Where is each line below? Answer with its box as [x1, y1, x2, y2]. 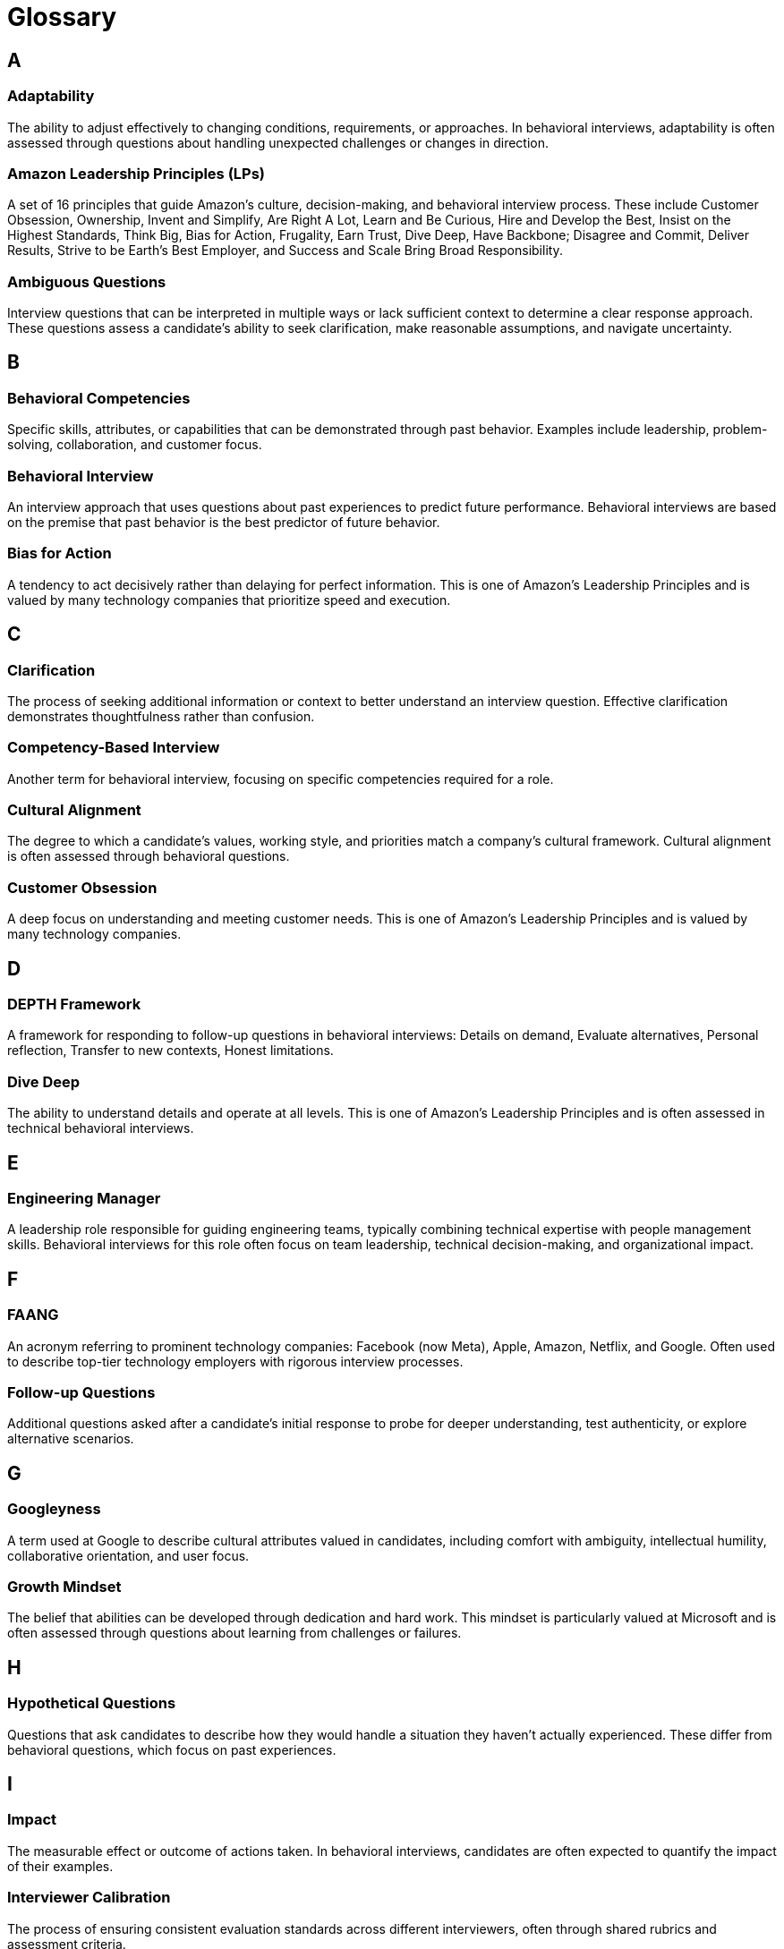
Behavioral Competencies [7, 388, 191, 407]
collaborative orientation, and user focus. [7, 1547, 250, 1563]
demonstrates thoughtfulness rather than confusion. [7, 708, 315, 724]
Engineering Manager [7, 1189, 161, 1208]
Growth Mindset [7, 1577, 122, 1596]
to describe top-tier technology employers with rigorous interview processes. [7, 1353, 464, 1369]
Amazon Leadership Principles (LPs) [7, 164, 265, 183]
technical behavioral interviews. [7, 1120, 194, 1136]
